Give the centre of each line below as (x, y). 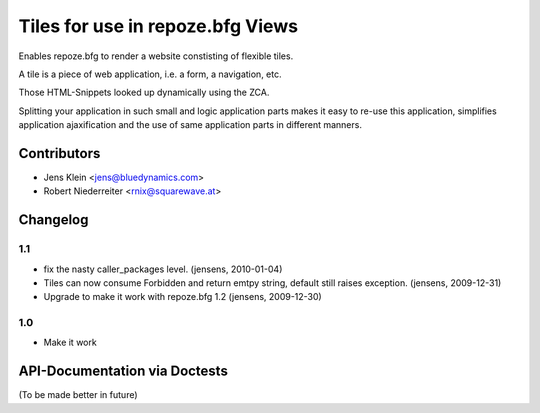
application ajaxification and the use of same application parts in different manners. (190, 125)
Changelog (53, 220)
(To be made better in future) (78, 395)
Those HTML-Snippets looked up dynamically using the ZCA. (144, 92)
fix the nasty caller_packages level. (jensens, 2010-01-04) (163, 269)
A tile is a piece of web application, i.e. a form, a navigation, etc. (150, 74)
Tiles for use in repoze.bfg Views (158, 26)
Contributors (59, 153)
